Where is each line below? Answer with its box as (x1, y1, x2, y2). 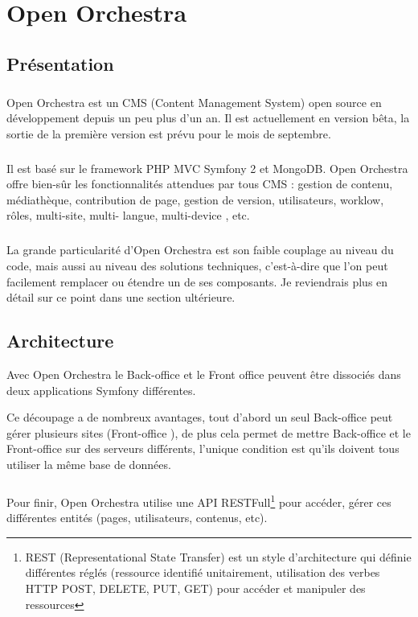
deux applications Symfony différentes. (6, 381, 196, 398)
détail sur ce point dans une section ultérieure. (6, 289, 236, 306)
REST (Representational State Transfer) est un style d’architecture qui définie (25, 548, 412, 565)
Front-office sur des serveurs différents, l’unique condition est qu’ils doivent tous (6, 440, 400, 457)
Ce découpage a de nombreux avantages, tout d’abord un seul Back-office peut (6, 409, 393, 426)
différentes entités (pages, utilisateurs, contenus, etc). (6, 509, 268, 526)
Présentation (6, 51, 114, 76)
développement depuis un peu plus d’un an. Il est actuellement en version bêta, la (6, 109, 410, 126)
